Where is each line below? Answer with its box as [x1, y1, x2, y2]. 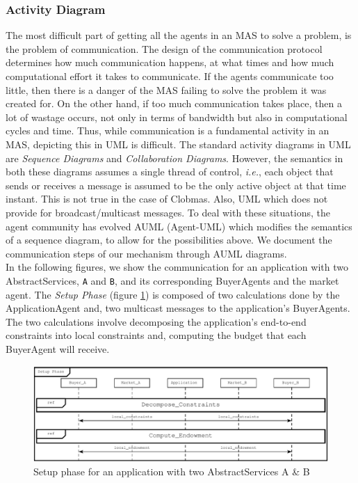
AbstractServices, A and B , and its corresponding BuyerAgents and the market [6, 273, 339, 287]
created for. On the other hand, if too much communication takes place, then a [6, 96, 342, 111]
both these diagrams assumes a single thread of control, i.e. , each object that [6, 164, 334, 179]
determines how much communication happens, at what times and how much [6, 55, 334, 70]
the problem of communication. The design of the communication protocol [6, 41, 323, 56]
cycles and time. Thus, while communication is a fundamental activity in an [6, 123, 329, 138]
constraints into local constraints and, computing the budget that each [6, 328, 307, 342]
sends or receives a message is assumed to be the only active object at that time [6, 177, 346, 192]
